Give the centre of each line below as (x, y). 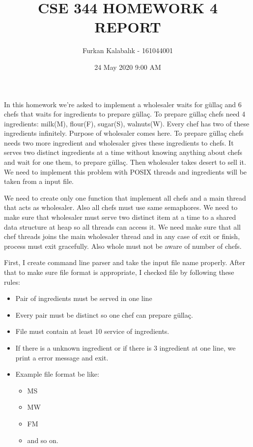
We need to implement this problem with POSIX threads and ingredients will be (126, 171)
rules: (12, 282)
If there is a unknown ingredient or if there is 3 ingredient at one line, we (126, 347)
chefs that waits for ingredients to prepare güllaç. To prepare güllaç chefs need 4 (125, 114)
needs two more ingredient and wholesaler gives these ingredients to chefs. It (119, 142)
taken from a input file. (39, 181)
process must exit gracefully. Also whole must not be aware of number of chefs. (123, 246)
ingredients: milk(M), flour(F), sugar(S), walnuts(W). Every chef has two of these (127, 123)
